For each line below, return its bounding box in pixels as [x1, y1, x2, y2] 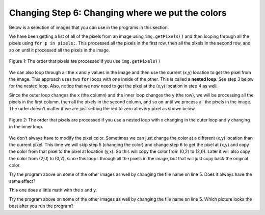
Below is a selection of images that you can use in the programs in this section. [9, 24, 169, 30]
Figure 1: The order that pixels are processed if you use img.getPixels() [9, 58, 161, 64]
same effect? [9, 178, 36, 184]
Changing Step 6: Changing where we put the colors [9, 7, 227, 18]
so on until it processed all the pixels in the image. [9, 47, 110, 53]
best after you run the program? [9, 203, 74, 209]
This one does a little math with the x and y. [9, 187, 97, 193]
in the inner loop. [9, 124, 44, 130]
